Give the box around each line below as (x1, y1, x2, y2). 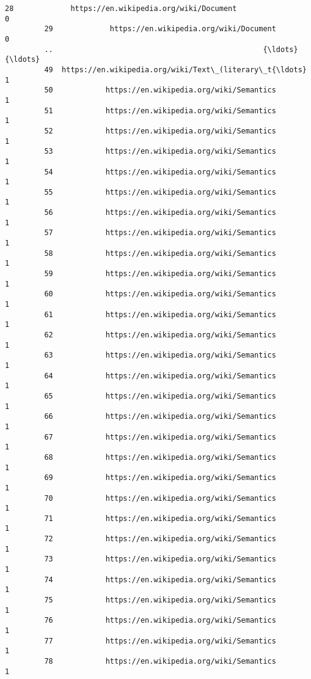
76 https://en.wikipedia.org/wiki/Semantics (44, 616, 276, 625)
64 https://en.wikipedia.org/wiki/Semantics (44, 371, 276, 380)
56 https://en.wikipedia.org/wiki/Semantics (44, 208, 276, 217)
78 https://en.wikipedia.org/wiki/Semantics (44, 657, 276, 666)
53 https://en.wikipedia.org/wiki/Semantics (44, 147, 276, 156)
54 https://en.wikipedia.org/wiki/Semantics (44, 167, 276, 176)
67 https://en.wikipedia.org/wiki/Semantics (44, 432, 276, 441)
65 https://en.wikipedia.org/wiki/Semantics (44, 391, 276, 400)
